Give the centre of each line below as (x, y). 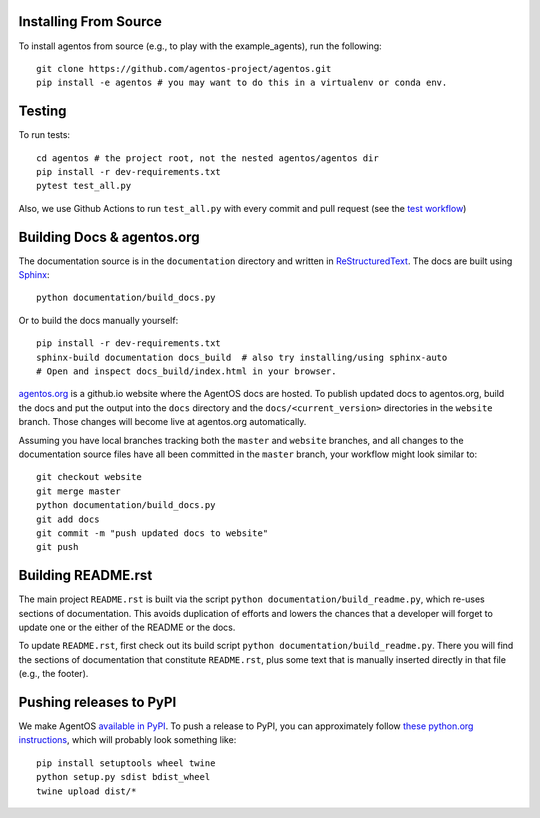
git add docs (68, 519)
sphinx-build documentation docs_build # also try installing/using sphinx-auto (242, 357)
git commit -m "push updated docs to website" (152, 533)
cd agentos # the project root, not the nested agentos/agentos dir (207, 158)
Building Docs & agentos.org (109, 236)
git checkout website (89, 477)
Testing (42, 111)
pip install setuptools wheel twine (126, 763)
